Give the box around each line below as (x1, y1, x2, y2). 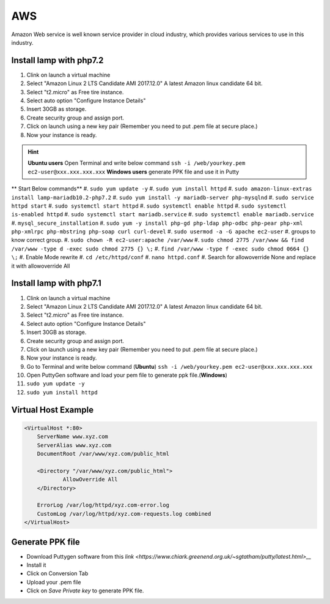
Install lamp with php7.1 (11, 278, 101, 289)
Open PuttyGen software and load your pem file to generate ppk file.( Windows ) (26, 371, 227, 379)
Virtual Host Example (11, 404, 94, 415)
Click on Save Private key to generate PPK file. (26, 587, 144, 594)
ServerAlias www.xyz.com (37, 442, 112, 448)
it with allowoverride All (11, 262, 70, 270)
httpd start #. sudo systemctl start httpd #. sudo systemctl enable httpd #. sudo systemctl (11, 202, 287, 210)
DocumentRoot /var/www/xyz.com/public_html (37, 450, 169, 458)
